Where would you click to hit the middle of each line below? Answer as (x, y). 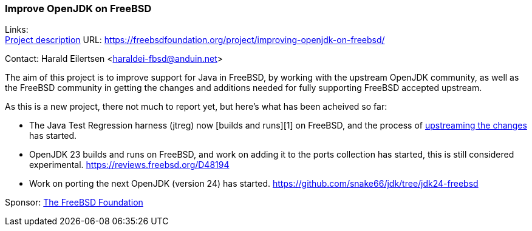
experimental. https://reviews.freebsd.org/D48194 (129, 165)
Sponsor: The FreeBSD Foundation (74, 203)
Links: (17, 30)
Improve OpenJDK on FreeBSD (78, 8)
